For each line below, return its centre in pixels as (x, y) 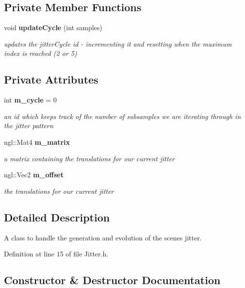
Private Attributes (51, 79)
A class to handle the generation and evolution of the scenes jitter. (103, 237)
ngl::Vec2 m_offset (34, 175)
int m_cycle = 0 (30, 100)
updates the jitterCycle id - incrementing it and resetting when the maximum (118, 43)
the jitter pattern (29, 126)
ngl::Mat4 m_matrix (37, 142)
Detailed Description (57, 217)
